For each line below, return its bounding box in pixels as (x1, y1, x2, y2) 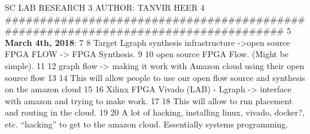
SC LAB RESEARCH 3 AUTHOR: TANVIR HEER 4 (5, 1, 205, 13)
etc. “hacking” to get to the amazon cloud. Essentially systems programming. (5, 117, 288, 130)
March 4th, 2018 (5, 36, 75, 48)
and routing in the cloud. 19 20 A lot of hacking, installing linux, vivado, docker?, (5, 106, 305, 119)
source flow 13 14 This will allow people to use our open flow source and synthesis (5, 71, 305, 83)
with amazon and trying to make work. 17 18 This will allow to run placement (5, 94, 293, 107)
